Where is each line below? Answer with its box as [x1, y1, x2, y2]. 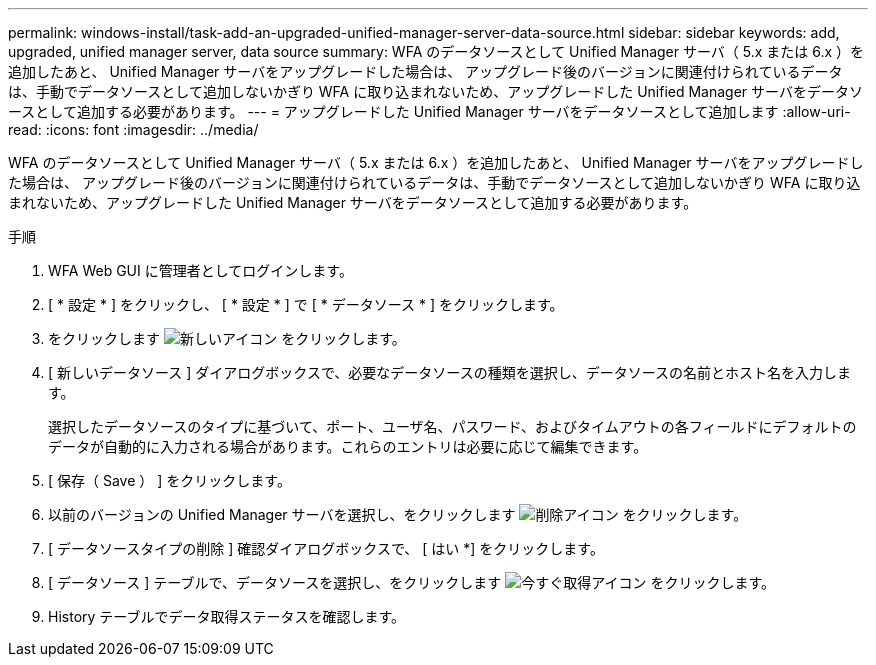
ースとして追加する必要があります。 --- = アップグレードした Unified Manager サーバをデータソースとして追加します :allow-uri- [8, 103, 851, 120]
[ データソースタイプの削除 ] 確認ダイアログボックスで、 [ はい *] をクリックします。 [48, 540, 604, 557]
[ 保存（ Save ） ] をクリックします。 [48, 472, 291, 489]
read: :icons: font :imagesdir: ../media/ [8, 121, 259, 138]
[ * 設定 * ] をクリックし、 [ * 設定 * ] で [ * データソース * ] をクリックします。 [48, 296, 564, 313]
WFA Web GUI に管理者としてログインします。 [48, 262, 353, 279]
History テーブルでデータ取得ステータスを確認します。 [48, 608, 406, 625]
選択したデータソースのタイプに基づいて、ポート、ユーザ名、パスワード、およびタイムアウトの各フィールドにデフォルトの [48, 418, 857, 435]
